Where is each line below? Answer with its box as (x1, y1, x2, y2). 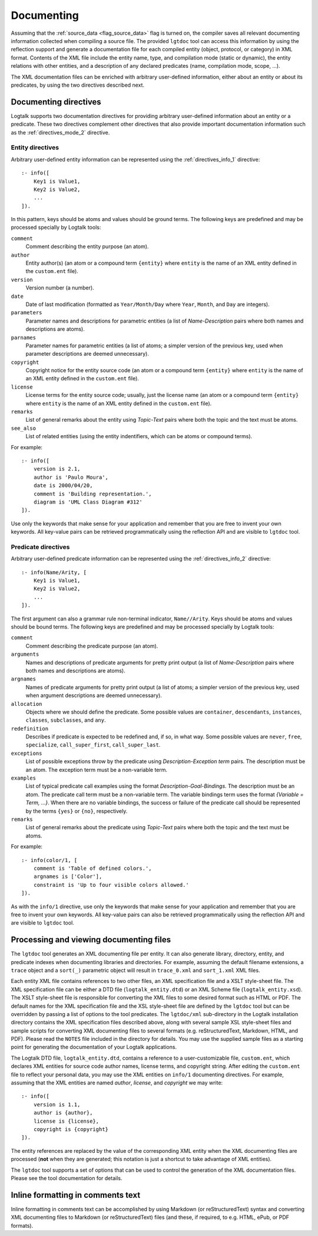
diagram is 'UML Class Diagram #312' (33, 498, 143, 505)
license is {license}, (33, 1117, 100, 1125)
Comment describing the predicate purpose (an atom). (25, 642, 158, 649)
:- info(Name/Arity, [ (21, 569, 87, 576)
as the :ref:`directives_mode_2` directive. (11, 129, 110, 136)
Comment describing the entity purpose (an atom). (25, 243, 149, 250)
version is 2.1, (33, 466, 81, 472)
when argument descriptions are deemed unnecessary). (25, 692, 162, 699)
